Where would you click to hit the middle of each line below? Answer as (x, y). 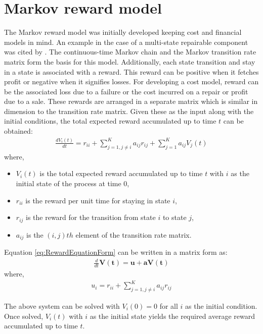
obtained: (18, 131)
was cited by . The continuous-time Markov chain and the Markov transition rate (130, 52)
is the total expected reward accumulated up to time (121, 173)
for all (169, 305)
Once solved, (24, 316)
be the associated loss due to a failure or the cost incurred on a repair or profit (126, 91)
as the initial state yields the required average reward (172, 316)
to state (174, 217)
